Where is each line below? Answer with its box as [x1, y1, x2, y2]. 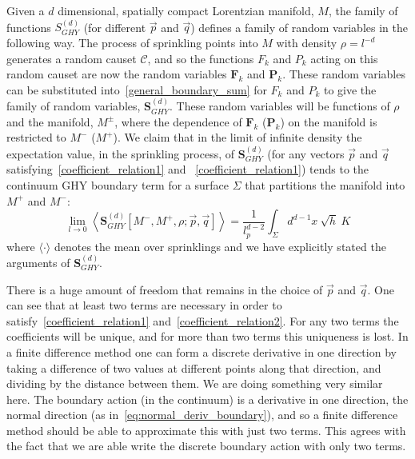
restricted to [6, 129, 66, 146]
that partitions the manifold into [245, 176, 405, 193]
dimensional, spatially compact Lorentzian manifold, [58, 2, 314, 18]
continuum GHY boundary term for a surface [6, 176, 229, 193]
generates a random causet [6, 50, 137, 66]
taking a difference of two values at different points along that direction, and [6, 359, 381, 376]
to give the [323, 81, 377, 98]
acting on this [310, 50, 378, 66]
